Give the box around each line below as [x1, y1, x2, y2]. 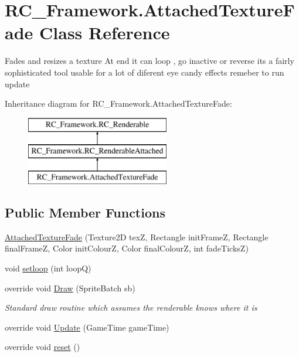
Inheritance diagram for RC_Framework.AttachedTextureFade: [5, 97, 232, 110]
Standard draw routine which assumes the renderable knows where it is [5, 301, 257, 314]
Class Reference [39, 21, 170, 45]
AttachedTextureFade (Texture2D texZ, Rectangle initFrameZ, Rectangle [5, 230, 269, 243]
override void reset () [5, 341, 80, 353]
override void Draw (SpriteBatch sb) [5, 281, 135, 294]
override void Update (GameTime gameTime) [5, 321, 169, 333]
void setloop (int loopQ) [5, 262, 91, 274]
